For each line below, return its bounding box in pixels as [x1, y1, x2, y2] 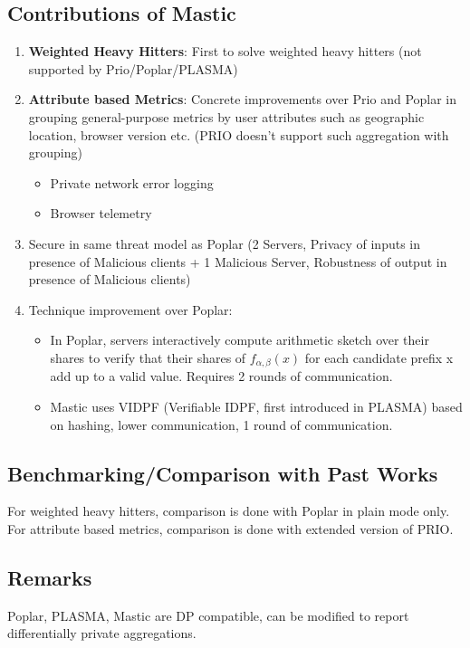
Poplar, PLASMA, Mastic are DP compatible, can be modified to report [7, 605, 409, 624]
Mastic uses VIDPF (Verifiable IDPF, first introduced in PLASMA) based [50, 396, 463, 415]
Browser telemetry [50, 204, 152, 223]
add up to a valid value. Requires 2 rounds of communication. [50, 367, 393, 386]
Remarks [7, 563, 92, 591]
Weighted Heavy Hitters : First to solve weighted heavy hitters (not [28, 42, 422, 61]
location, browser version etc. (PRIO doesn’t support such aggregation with [28, 125, 449, 144]
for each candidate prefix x [304, 348, 454, 367]
